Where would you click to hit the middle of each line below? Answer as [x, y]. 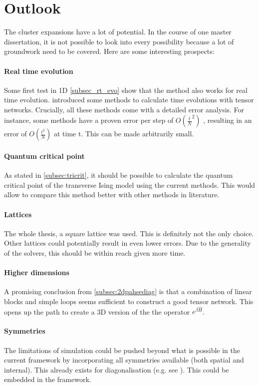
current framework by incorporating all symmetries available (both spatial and [124, 360]
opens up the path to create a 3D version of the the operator [97, 311]
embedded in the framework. [48, 379]
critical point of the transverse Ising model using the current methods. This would [130, 185]
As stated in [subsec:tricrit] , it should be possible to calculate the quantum [119, 175]
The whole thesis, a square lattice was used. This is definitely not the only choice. [129, 233]
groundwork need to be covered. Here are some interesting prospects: [109, 51]
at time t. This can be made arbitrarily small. [124, 134]
